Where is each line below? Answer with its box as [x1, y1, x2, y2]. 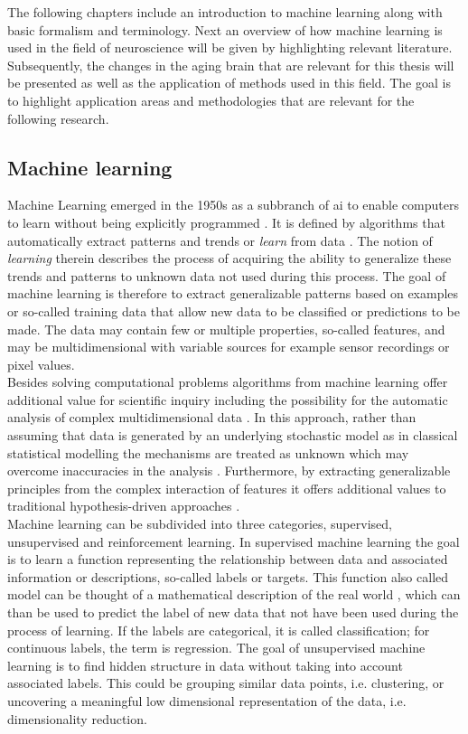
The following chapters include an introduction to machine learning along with [7, 3, 443, 21]
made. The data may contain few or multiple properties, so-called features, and [7, 319, 445, 338]
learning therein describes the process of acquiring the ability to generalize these [7, 249, 452, 268]
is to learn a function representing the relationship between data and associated [7, 550, 448, 569]
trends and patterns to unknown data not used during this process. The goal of [7, 266, 446, 285]
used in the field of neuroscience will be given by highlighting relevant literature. [7, 38, 453, 57]
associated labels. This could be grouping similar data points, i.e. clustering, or [7, 673, 445, 692]
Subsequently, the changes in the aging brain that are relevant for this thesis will [7, 55, 454, 74]
